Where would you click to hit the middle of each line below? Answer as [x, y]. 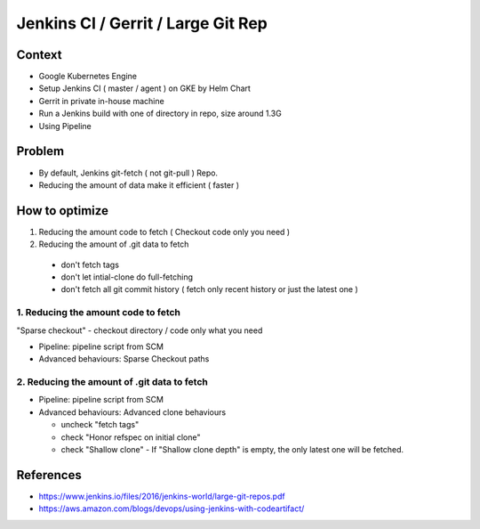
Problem [40, 151]
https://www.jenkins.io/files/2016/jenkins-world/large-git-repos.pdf [162, 496]
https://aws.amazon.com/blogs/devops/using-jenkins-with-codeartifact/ [172, 509]
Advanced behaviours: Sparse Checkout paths [124, 359]
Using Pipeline [65, 126]
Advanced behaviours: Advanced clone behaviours [132, 412]
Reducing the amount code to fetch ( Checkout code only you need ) [164, 232]
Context [39, 55]
